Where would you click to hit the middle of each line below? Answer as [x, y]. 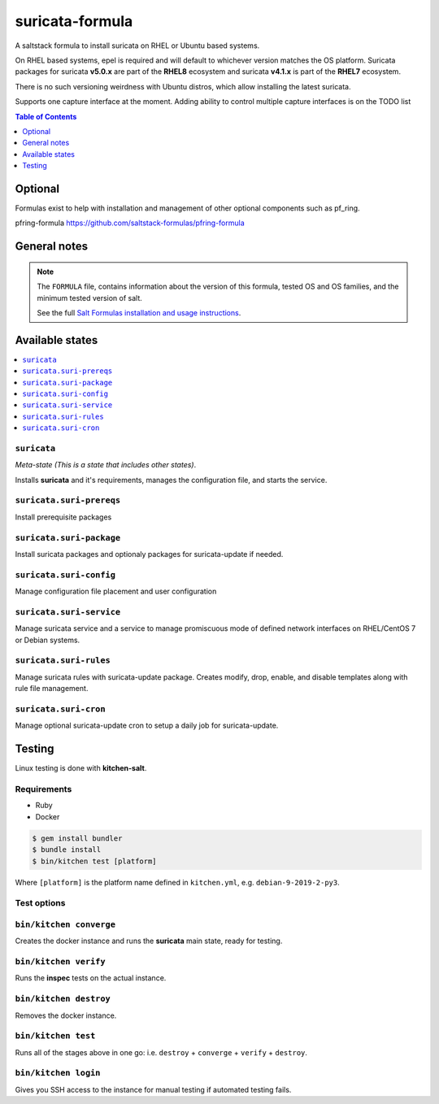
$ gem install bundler [77, 838]
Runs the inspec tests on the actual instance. [91, 978]
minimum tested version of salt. [89, 298]
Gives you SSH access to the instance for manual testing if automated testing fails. [153, 1089]
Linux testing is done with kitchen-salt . [81, 768]
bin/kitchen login [58, 1073]
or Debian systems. [48, 640]
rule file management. [52, 689]
